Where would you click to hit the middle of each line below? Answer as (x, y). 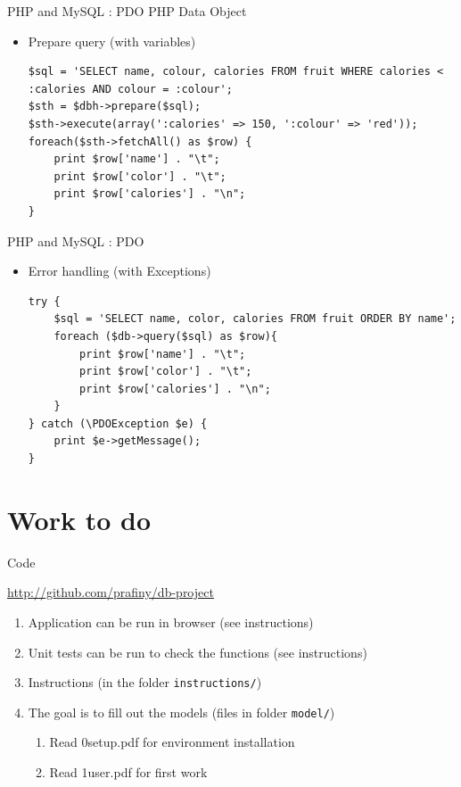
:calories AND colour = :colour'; (130, 89)
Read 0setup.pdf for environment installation (172, 742)
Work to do (79, 519)
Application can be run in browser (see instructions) (171, 621)
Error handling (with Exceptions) (119, 271)
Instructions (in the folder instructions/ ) (145, 682)
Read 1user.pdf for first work (128, 772)
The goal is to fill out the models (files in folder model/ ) (181, 712)
